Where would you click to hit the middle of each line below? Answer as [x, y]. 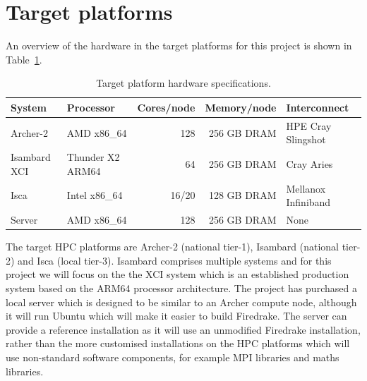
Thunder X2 [93, 157]
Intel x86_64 [95, 195]
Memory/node [241, 107]
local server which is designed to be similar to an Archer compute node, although [181, 302]
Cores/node [166, 107]
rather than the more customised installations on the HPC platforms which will [178, 343]
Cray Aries [309, 163]
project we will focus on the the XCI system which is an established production [178, 274]
